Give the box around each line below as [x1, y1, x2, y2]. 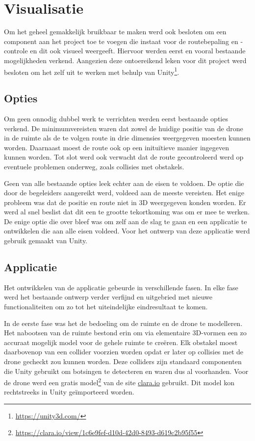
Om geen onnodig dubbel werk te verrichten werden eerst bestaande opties [4, 113, 228, 123]
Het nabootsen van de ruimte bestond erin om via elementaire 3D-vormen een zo [4, 327, 247, 338]
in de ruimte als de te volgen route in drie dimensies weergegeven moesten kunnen [4, 133, 251, 143]
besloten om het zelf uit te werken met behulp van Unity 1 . [4, 65, 179, 77]
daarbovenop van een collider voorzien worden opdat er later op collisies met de [4, 347, 244, 357]
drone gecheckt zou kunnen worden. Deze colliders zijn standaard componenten [4, 356, 242, 367]
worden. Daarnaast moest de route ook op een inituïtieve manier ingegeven [4, 142, 229, 152]
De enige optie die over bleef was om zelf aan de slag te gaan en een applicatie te [4, 216, 247, 226]
